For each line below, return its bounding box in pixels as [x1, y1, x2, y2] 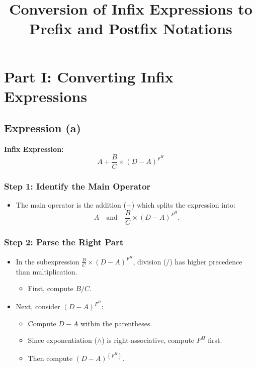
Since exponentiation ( [28, 335, 97, 345]
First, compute [28, 283, 73, 294]
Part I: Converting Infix [4, 66, 174, 86]
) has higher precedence [169, 256, 242, 266]
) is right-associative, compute [102, 335, 195, 345]
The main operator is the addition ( [16, 200, 126, 210]
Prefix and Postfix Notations [29, 18, 232, 39]
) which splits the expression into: [131, 200, 235, 210]
